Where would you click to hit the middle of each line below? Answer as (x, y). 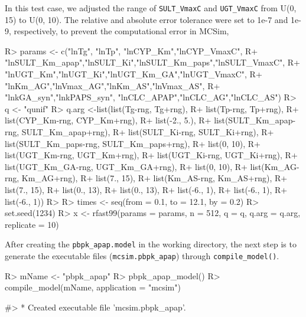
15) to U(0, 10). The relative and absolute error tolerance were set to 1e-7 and (147, 19)
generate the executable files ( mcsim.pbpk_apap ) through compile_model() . (142, 256)
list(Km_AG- (275, 166)
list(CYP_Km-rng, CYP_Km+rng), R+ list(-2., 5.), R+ (108, 120)
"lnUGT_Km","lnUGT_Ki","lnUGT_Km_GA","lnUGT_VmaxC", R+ (134, 74)
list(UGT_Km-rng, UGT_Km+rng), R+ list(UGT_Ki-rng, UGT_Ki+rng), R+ (151, 155)
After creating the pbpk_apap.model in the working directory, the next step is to (151, 244)
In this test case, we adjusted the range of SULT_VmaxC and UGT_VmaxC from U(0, (151, 8)
